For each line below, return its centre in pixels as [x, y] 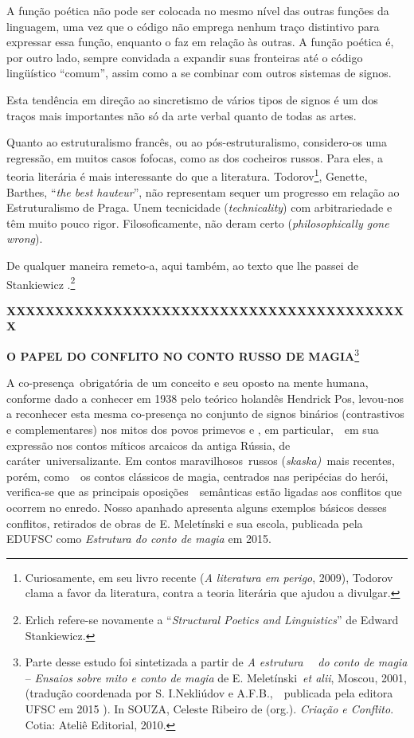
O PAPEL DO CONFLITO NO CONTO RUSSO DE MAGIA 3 [183, 355]
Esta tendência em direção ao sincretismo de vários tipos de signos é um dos [192, 99]
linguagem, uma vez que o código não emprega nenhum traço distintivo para [193, 26]
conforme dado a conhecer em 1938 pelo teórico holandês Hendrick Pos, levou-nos [205, 398]
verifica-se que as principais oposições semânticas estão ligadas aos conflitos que [204, 492]
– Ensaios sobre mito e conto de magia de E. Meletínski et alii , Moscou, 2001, [216, 677]
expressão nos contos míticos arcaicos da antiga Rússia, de [148, 445]
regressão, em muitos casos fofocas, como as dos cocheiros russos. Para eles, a [195, 157]
